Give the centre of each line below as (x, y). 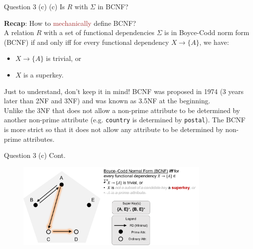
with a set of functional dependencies (99, 32)
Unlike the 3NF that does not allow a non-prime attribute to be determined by (122, 110)
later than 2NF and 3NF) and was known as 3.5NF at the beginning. (107, 101)
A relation (19, 32)
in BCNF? (113, 6)
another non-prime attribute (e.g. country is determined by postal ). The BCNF (125, 120)
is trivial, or (64, 58)
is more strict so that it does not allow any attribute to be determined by (114, 129)
